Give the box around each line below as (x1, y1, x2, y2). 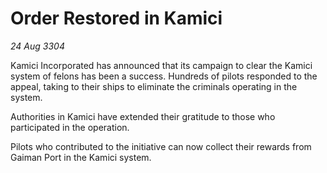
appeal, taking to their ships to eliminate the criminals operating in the (10, 80, 298, 92)
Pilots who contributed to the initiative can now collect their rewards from (10, 140, 312, 152)
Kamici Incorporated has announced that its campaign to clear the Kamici (10, 59, 313, 71)
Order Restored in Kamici (10, 7, 223, 30)
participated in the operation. (10, 121, 130, 133)
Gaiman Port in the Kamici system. (10, 151, 152, 163)
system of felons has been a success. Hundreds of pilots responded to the (10, 70, 318, 82)
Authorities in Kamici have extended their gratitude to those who (10, 110, 276, 122)
